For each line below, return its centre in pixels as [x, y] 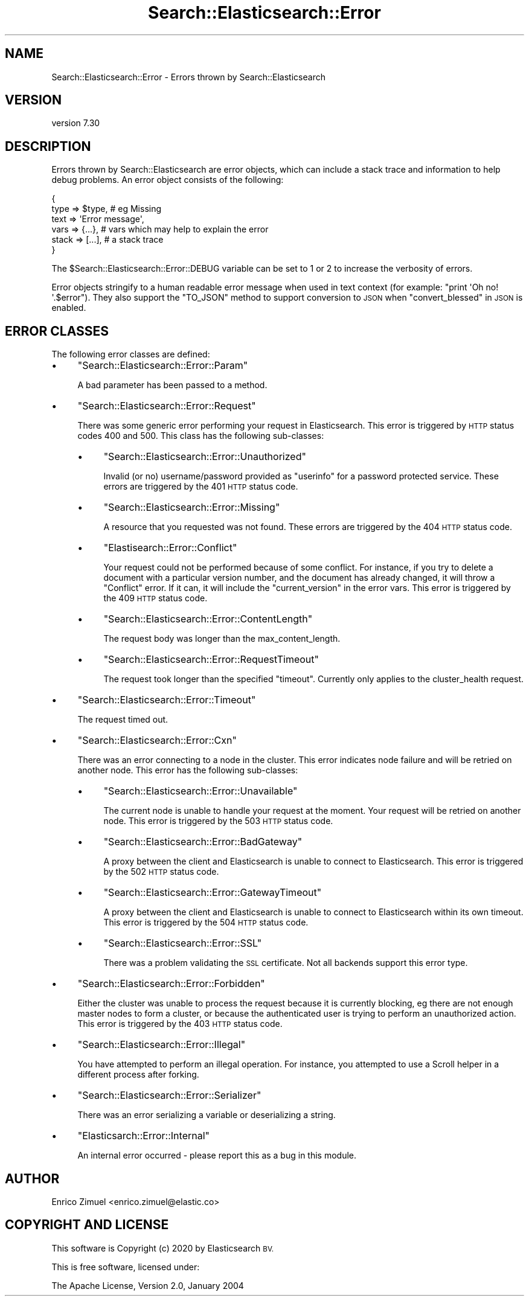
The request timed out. [123, 720]
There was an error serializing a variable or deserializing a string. [207, 1115]
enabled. [69, 308]
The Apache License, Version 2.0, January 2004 [148, 1285]
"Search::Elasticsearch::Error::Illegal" [162, 1045]
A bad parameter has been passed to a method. [172, 385]
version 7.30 [76, 123]
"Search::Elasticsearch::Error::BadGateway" [203, 842]
